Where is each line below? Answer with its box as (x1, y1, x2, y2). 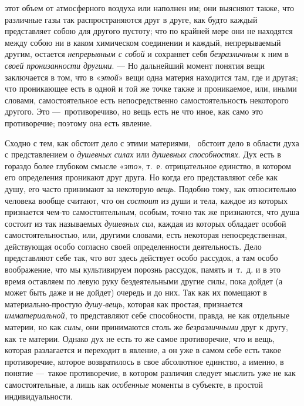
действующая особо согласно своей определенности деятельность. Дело (5, 240, 262, 252)
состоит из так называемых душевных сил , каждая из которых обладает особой (5, 217, 286, 229)
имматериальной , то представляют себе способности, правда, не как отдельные (5, 309, 290, 321)
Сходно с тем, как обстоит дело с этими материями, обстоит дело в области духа (5, 136, 299, 149)
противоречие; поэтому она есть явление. (5, 116, 152, 129)
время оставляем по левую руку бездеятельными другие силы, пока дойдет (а (5, 274, 283, 287)
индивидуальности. (5, 390, 73, 402)
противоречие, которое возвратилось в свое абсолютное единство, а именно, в (5, 355, 284, 367)
